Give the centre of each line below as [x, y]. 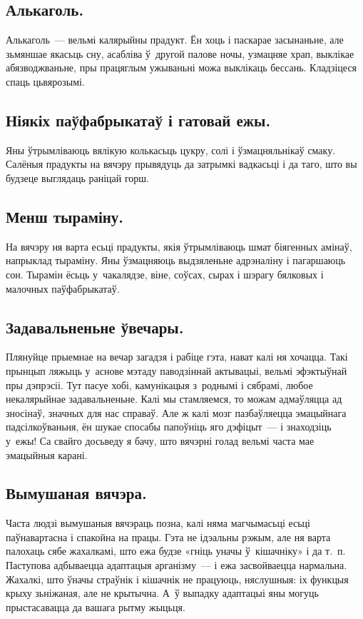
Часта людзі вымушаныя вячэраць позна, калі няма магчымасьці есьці [158, 523]
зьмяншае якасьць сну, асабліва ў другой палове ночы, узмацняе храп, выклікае [180, 53]
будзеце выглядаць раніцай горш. [77, 177]
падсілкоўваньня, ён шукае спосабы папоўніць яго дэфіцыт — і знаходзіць [169, 427]
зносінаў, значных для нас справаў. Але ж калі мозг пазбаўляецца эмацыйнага [176, 412]
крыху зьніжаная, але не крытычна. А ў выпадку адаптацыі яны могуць [162, 593]
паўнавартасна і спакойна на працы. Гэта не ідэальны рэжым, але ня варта [168, 537]
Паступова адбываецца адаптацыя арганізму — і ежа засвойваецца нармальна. [177, 565]
